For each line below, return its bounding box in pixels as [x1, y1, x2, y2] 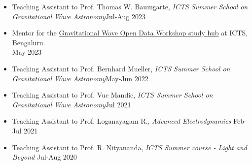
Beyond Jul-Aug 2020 [12, 152, 77, 162]
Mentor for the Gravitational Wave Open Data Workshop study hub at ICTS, [12, 28, 248, 38]
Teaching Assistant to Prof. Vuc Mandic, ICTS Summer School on [12, 90, 213, 100]
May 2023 [12, 47, 42, 57]
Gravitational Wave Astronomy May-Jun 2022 [12, 73, 148, 83]
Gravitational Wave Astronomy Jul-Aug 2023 [12, 11, 145, 21]
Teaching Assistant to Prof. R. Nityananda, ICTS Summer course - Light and [12, 142, 247, 152]
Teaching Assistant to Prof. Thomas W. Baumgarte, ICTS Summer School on [12, 1, 248, 11]
